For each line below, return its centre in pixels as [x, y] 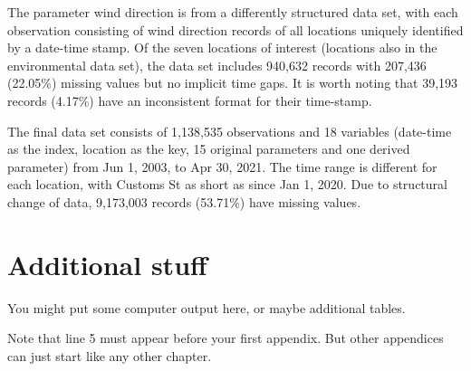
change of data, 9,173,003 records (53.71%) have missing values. [184, 201]
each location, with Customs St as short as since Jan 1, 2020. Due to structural [227, 184]
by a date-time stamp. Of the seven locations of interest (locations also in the [222, 48]
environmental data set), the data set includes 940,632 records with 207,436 [217, 65]
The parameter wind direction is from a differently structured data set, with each [233, 12]
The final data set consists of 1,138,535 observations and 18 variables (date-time [230, 131]
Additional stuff [107, 264]
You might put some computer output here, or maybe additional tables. [207, 307]
